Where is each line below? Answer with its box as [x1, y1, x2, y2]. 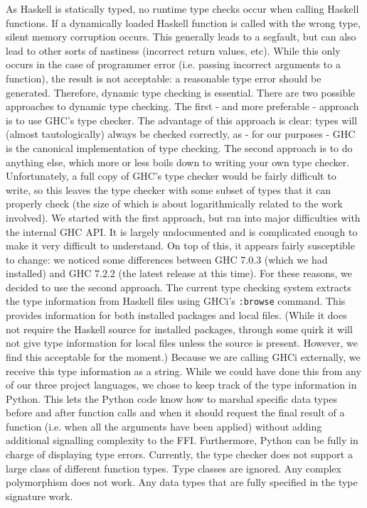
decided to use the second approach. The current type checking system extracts [6, 279, 351, 294]
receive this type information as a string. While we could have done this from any [6, 363, 361, 378]
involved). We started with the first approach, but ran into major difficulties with [6, 210, 361, 225]
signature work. [6, 488, 73, 503]
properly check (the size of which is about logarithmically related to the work [6, 196, 343, 211]
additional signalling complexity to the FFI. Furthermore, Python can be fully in [6, 433, 358, 448]
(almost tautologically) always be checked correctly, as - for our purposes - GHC [6, 126, 356, 141]
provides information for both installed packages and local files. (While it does [6, 308, 347, 323]
